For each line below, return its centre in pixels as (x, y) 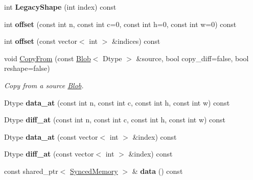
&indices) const (136, 41)
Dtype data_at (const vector (51, 136)
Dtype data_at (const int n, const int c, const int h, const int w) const (117, 102)
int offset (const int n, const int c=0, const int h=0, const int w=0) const (120, 24)
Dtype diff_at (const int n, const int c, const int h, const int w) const (115, 120)
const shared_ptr (31, 171)
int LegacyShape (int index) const (60, 7)
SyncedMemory (94, 171)
